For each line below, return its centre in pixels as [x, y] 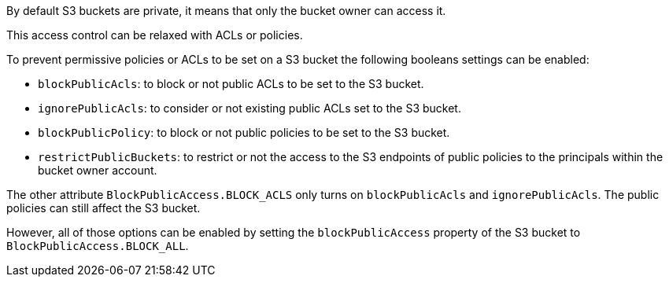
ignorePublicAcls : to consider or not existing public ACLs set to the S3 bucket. [249, 108]
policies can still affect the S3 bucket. [103, 208]
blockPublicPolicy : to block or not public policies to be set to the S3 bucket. [244, 132]
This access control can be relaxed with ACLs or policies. [155, 35]
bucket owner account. [98, 170]
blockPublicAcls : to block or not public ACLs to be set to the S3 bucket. [231, 84]
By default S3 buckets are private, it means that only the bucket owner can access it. [226, 11]
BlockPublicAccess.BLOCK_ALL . [98, 246]
